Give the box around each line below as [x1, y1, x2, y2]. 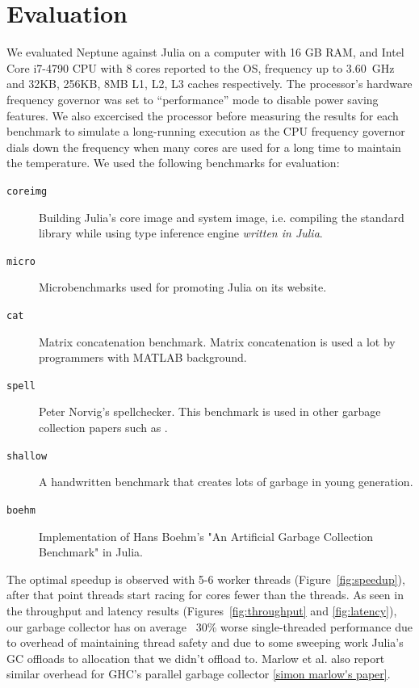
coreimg [6, 185, 48, 197]
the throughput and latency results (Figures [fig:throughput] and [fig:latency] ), [6, 602, 397, 619]
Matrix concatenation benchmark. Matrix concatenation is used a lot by [39, 333, 396, 350]
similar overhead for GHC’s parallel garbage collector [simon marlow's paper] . [6, 665, 391, 682]
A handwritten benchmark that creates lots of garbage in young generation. [39, 473, 413, 490]
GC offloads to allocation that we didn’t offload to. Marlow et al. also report [6, 649, 385, 666]
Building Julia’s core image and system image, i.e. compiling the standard [39, 208, 404, 225]
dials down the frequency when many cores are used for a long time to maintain [6, 138, 401, 155]
